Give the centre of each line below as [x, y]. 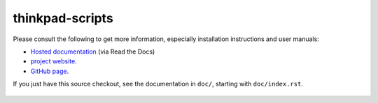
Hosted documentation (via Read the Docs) [93, 51]
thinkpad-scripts [63, 18]
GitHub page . [50, 71]
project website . [54, 61]
